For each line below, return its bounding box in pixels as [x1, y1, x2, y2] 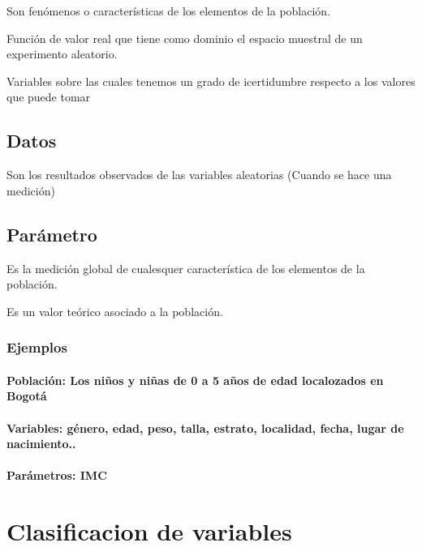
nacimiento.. [6, 435, 76, 452]
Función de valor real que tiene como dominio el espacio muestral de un [6, 29, 363, 46]
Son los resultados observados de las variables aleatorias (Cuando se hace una [6, 166, 392, 183]
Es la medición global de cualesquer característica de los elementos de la [6, 259, 365, 276]
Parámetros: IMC [6, 467, 107, 484]
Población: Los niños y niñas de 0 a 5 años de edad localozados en [6, 371, 384, 388]
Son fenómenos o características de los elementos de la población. [6, 2, 331, 19]
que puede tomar [6, 88, 91, 105]
